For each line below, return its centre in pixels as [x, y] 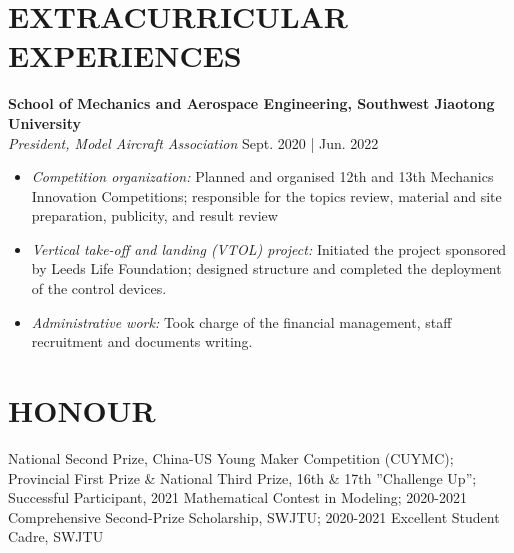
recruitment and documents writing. [142, 341]
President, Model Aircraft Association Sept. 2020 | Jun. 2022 [193, 142]
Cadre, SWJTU [56, 536]
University [44, 122]
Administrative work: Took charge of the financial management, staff [241, 321]
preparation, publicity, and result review [154, 215]
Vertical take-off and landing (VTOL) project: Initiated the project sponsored [269, 248]
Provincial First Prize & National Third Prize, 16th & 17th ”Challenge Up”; [242, 477]
